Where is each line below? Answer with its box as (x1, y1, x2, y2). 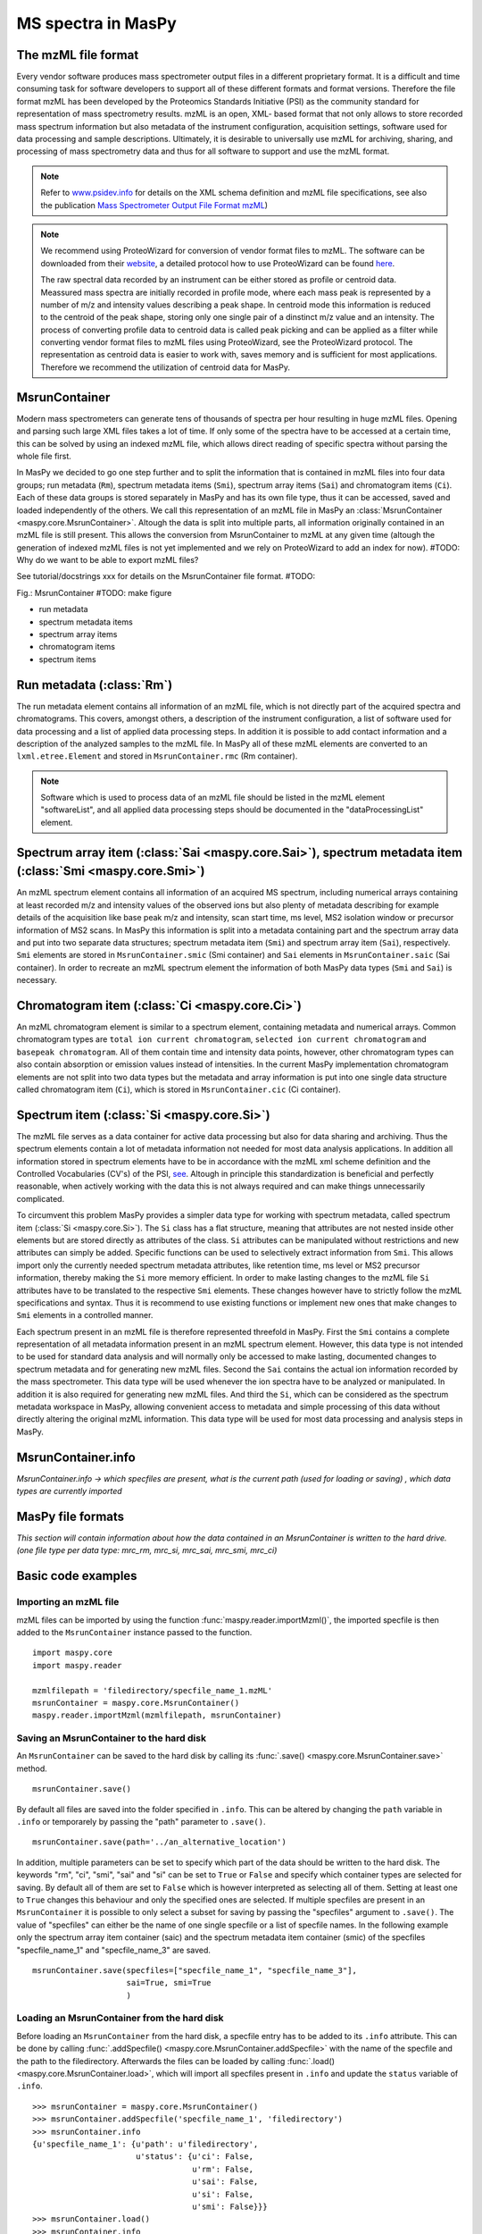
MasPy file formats (16, 1508, 125, 1524)
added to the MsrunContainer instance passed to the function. (16, 1626, 253, 1637)
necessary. (16, 975, 58, 986)
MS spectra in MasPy (16, 13, 178, 33)
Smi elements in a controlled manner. (16, 1310, 154, 1321)
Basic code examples (16, 1568, 137, 1583)
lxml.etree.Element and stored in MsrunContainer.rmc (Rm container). (16, 751, 298, 761)
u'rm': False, (192, 2163, 254, 2174)
